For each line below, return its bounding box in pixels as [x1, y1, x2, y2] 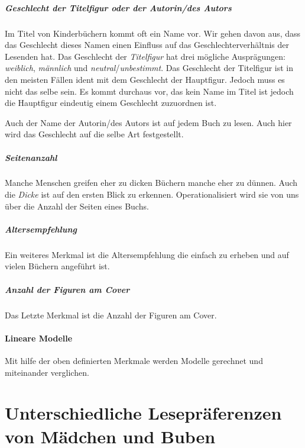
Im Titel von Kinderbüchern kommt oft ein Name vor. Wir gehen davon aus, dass [5, 27, 301, 39]
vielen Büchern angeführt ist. [5, 260, 110, 272]
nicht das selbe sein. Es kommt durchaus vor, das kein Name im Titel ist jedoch [5, 85, 294, 97]
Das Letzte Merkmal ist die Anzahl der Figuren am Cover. [5, 308, 217, 321]
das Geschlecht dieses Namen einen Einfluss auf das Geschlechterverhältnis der [5, 38, 290, 51]
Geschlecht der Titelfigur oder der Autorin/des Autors [5, 1, 232, 14]
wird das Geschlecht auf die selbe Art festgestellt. [5, 128, 184, 140]
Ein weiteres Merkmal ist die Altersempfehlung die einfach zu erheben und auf [5, 248, 289, 260]
